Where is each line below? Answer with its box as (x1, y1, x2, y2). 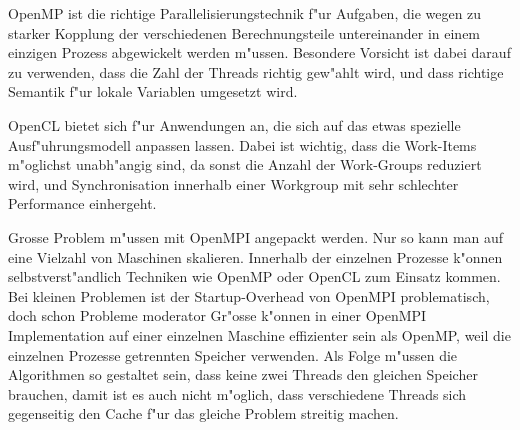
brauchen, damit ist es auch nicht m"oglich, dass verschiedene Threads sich (8, 383, 467, 404)
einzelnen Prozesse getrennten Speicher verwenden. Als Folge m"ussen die (8, 344, 458, 365)
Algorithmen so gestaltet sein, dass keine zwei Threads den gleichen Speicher (8, 364, 478, 385)
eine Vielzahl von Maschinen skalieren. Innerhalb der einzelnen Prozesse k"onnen (8, 246, 503, 267)
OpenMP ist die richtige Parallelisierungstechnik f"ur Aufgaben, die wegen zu (8, 3, 482, 23)
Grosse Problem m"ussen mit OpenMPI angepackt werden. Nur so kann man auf (8, 226, 504, 247)
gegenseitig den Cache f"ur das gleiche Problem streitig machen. (8, 403, 399, 424)
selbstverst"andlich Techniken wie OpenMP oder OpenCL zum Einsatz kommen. (8, 266, 501, 287)
